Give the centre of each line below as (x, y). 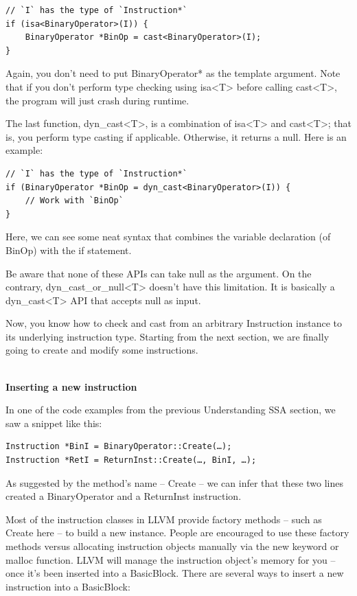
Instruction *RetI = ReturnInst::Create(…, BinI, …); (131, 460)
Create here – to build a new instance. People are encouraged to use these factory (177, 532)
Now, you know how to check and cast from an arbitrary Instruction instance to (174, 323)
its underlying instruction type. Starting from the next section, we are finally (168, 336)
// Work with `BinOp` (74, 201)
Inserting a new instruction (71, 386)
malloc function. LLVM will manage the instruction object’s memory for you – (171, 559)
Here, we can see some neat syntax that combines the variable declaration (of (168, 237)
